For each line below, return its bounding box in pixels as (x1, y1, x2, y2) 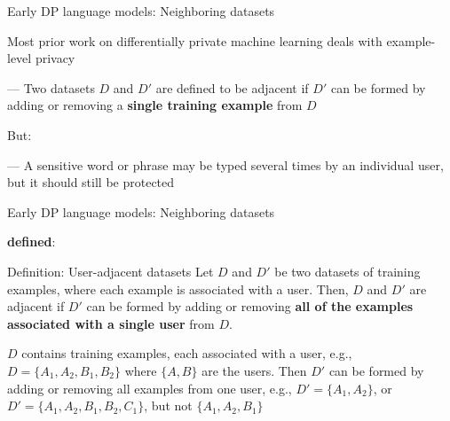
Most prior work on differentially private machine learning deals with (7, 31, 383, 50)
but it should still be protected (7, 173, 175, 191)
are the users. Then (201, 361, 307, 379)
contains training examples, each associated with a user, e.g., (21, 344, 352, 363)
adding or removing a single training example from (7, 96, 303, 114)
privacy (35, 49, 75, 67)
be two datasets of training (274, 261, 421, 280)
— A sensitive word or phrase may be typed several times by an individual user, (7, 155, 444, 174)
